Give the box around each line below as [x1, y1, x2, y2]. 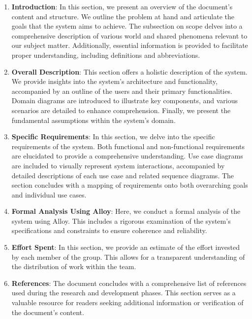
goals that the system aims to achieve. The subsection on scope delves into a [11, 21, 243, 31]
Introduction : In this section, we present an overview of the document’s [11, 1, 233, 11]
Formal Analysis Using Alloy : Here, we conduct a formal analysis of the [11, 206, 241, 216]
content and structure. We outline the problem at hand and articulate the [11, 11, 234, 21]
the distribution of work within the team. [11, 261, 136, 272]
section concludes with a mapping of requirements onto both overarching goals [11, 180, 248, 190]
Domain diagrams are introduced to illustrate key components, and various [11, 95, 238, 106]
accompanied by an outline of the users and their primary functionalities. [11, 85, 232, 96]
